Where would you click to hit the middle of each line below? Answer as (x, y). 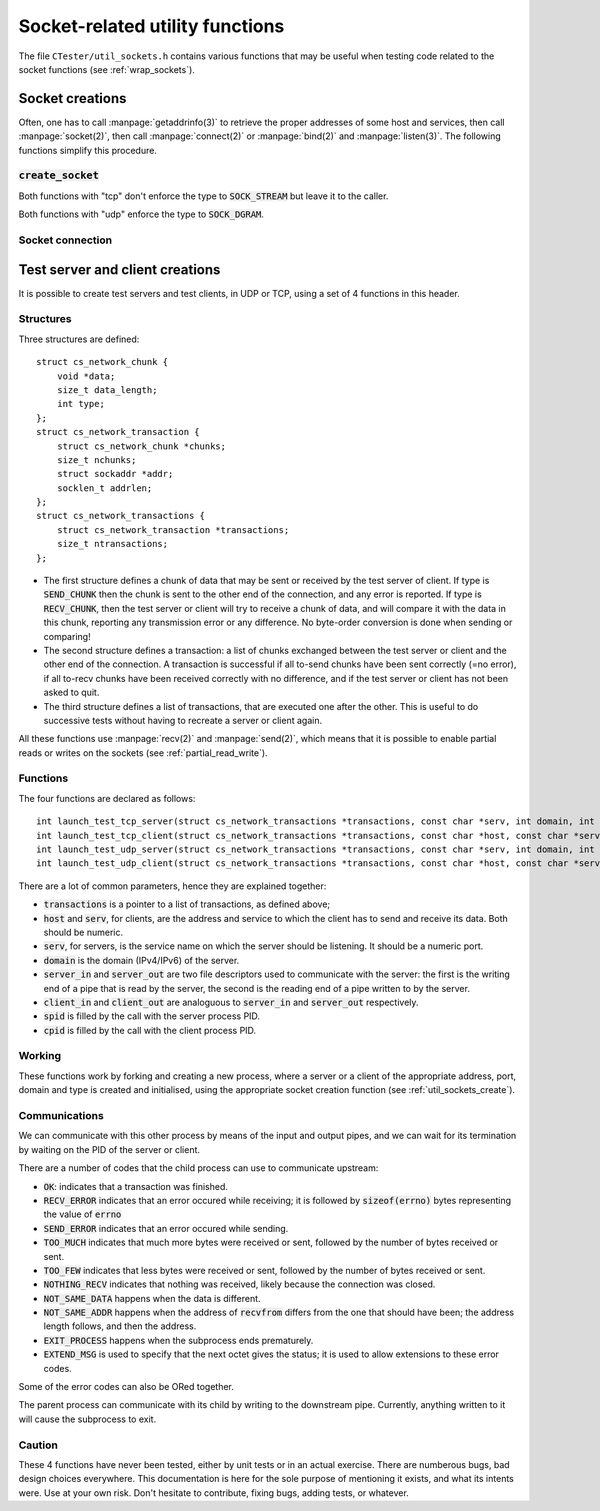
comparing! (67, 636)
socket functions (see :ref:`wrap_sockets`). (106, 69)
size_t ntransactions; (112, 544)
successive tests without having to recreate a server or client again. (183, 720)
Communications (61, 1115)
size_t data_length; (107, 389)
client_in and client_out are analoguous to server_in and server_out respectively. (231, 1002)
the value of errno (82, 1214)
